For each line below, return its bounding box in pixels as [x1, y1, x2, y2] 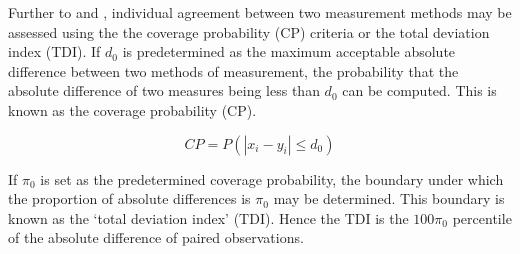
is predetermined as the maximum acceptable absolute [122, 41, 456, 62]
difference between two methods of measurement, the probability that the [8, 60, 459, 81]
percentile [452, 207, 512, 228]
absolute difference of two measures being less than [8, 80, 320, 101]
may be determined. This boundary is [273, 188, 505, 209]
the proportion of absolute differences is [8, 188, 251, 209]
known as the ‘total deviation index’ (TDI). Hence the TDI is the [8, 207, 409, 228]
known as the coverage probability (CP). [8, 99, 257, 120]
